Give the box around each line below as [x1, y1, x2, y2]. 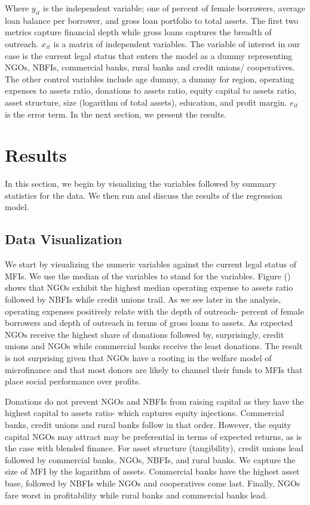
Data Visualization [5, 230, 122, 248]
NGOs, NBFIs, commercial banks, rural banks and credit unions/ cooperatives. [5, 61, 295, 73]
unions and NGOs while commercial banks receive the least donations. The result [5, 340, 303, 352]
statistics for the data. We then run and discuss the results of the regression [5, 189, 283, 201]
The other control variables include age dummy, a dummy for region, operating [5, 72, 294, 85]
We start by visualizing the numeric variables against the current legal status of [5, 258, 296, 270]
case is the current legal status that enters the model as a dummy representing [5, 49, 293, 61]
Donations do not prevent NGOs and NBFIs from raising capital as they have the [5, 395, 304, 407]
